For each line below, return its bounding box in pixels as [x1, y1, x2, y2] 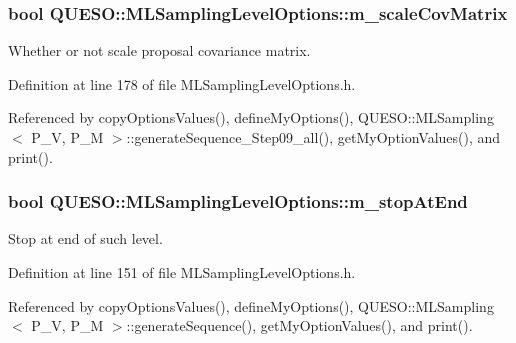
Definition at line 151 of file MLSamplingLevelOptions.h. [8, 262, 356, 282]
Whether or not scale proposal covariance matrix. [8, 40, 311, 61]
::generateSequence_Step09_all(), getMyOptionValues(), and [126, 127, 501, 147]
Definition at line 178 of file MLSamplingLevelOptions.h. [8, 73, 356, 94]
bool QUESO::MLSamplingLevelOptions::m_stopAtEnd [8, 189, 468, 214]
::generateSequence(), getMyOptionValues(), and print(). [126, 315, 473, 336]
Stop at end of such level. [8, 228, 163, 249]
